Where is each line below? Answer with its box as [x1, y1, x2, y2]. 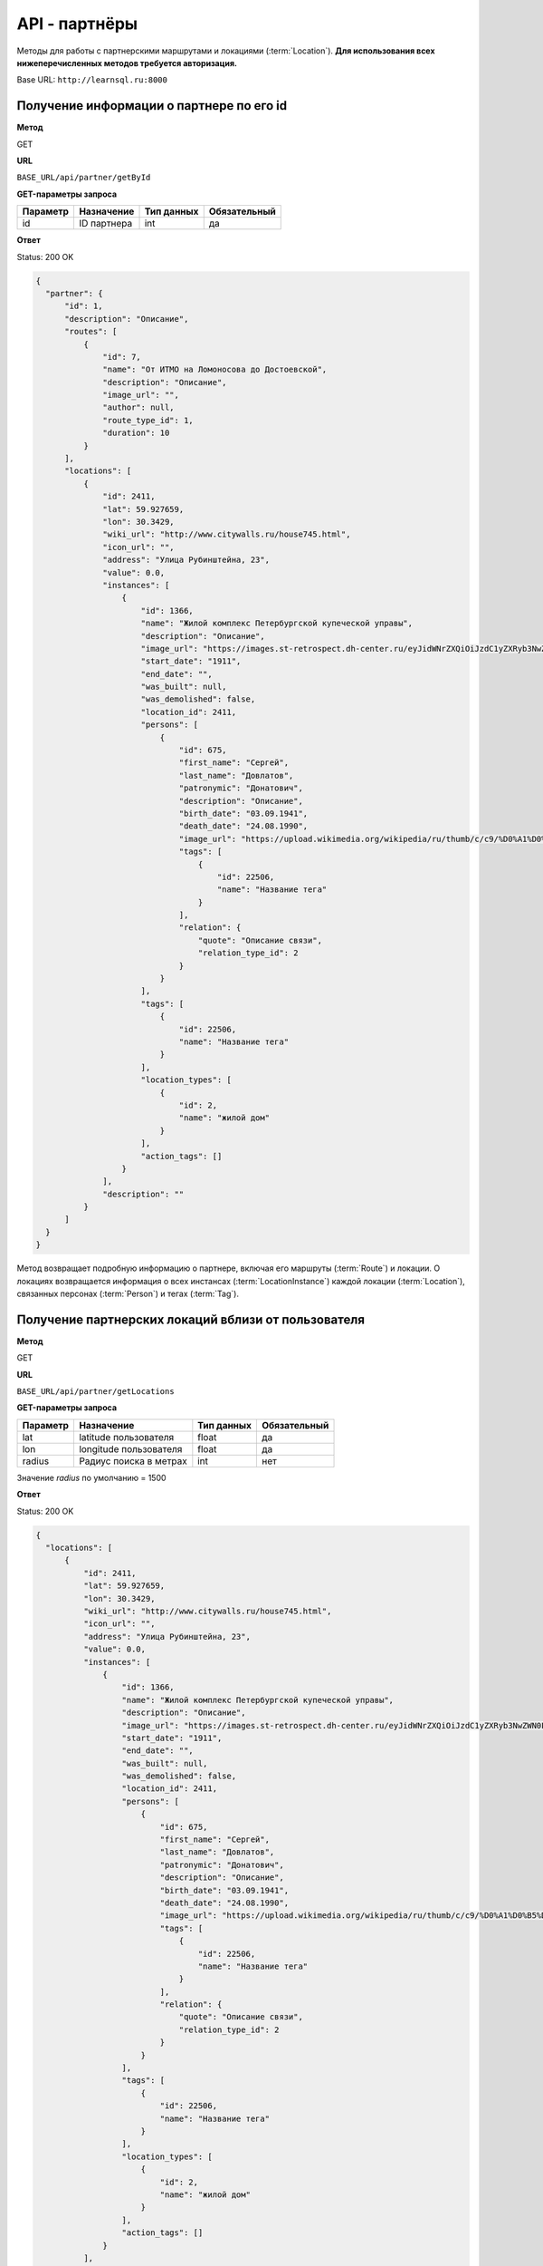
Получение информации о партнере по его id [16, 98, 288, 113]
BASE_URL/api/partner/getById [16, 172, 151, 183]
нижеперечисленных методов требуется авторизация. [16, 57, 237, 68]
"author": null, [102, 402, 176, 412]
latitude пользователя [78, 1430, 175, 1443]
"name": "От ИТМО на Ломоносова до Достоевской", [102, 364, 328, 375]
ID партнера [78, 218, 133, 230]
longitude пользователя [78, 1442, 183, 1455]
